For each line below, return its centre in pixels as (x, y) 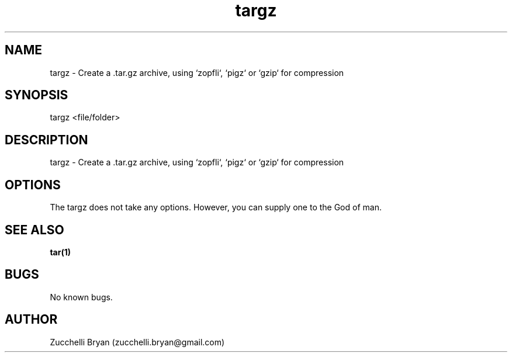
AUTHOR (31, 320)
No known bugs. (81, 297)
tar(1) (60, 252)
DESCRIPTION (46, 140)
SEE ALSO (34, 230)
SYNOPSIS (37, 95)
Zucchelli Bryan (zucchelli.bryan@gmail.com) (137, 342)
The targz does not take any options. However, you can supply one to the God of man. (216, 207)
